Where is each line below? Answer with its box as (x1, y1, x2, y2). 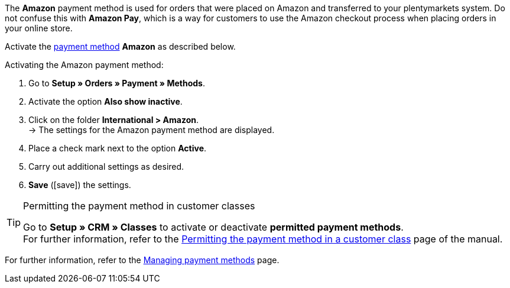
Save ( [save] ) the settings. (28, 180, 131, 190)
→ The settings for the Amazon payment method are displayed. (28, 125, 275, 135)
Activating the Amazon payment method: (5, 60, 164, 70)
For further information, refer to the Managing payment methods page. (5, 255, 280, 265)
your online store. (5, 23, 73, 33)
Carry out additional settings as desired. (28, 161, 184, 171)
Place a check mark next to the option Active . (28, 143, 207, 153)
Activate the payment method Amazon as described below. (5, 41, 236, 51)
